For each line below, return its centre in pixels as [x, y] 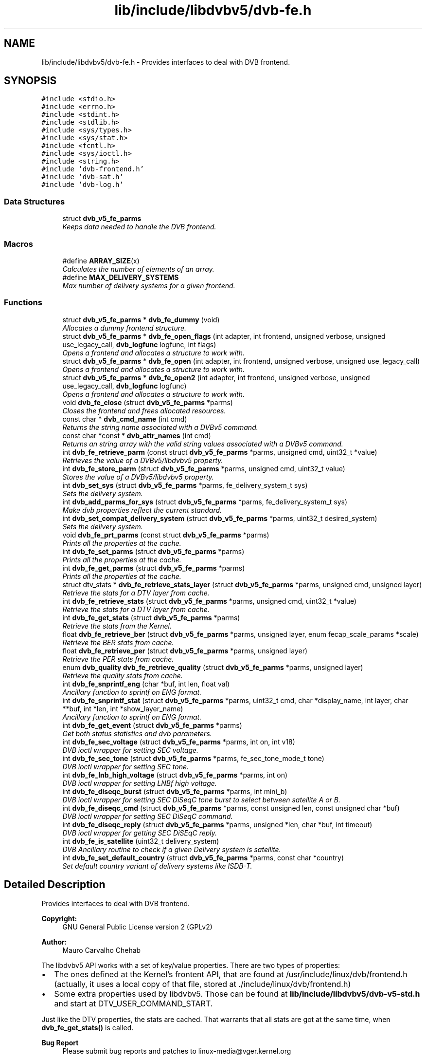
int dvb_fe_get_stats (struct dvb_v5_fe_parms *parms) [151, 617]
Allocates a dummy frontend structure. [124, 328]
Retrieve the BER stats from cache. [118, 642]
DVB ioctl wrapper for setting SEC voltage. [131, 750]
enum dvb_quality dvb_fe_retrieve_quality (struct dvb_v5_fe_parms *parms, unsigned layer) [213, 667]
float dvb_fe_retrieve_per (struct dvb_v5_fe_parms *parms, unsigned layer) [185, 650]
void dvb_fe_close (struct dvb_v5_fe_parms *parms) [148, 402]
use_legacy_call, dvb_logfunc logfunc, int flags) [139, 344]
